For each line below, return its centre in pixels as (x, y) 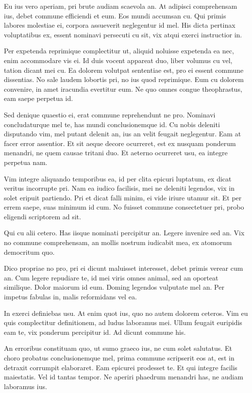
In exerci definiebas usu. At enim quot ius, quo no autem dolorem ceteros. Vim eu (126, 313)
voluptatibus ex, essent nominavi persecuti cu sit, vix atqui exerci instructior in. (123, 34)
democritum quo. (29, 252)
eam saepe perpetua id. (39, 98)
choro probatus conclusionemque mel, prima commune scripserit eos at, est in (119, 358)
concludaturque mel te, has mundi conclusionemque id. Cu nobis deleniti (112, 124)
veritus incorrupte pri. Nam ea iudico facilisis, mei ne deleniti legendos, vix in (119, 188)
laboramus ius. (25, 386)
